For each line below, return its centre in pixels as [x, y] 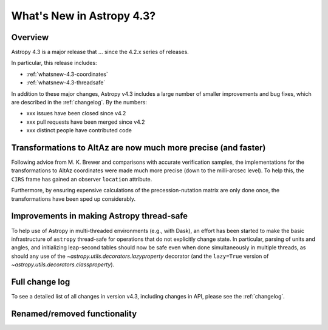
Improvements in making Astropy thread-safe [100, 216]
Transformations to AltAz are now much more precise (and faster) [138, 148]
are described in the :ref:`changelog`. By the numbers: [79, 103]
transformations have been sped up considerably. [73, 199]
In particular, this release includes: [54, 63]
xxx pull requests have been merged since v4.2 [86, 122]
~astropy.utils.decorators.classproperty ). [63, 264]
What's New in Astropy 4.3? [84, 16]
